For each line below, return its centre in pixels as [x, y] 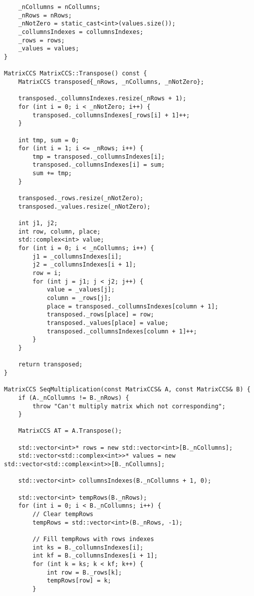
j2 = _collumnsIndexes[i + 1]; [84, 265]
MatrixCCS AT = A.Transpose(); [70, 431]
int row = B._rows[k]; [84, 572]
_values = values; [49, 49]
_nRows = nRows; [45, 15]
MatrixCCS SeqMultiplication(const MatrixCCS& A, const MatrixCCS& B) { [127, 390]
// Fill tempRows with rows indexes [93, 539]
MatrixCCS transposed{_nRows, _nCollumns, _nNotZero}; [111, 82]
